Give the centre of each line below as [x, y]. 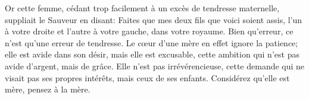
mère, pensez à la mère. [48, 89]
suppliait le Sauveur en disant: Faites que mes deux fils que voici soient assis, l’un [154, 19]
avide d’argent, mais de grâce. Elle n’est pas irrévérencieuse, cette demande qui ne [155, 66]
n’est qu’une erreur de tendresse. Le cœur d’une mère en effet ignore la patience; [152, 42]
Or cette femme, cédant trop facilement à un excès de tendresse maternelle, [142, 8]
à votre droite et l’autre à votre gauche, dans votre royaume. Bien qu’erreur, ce [149, 31]
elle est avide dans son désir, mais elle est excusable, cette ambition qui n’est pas [152, 54]
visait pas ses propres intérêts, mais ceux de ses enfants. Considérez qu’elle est [147, 77]
